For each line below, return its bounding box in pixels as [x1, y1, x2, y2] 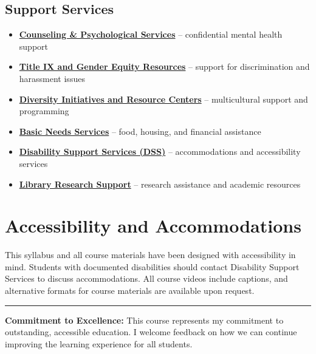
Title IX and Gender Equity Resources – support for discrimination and [19, 60, 310, 73]
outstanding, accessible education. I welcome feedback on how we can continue [5, 325, 297, 338]
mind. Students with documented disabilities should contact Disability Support [5, 260, 300, 273]
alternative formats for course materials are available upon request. [5, 284, 255, 297]
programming [19, 104, 69, 117]
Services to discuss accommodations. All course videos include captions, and [5, 272, 288, 285]
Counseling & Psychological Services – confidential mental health [19, 28, 283, 41]
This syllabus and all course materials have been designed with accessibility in [5, 248, 296, 261]
